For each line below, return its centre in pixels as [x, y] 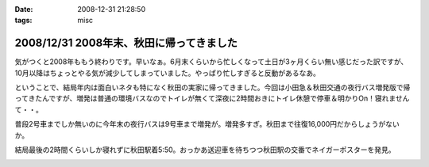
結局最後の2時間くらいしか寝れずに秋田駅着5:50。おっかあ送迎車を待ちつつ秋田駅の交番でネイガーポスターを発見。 [205, 150]
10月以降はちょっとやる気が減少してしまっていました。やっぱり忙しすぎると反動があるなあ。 [168, 73]
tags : [23, 21]
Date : [24, 9]
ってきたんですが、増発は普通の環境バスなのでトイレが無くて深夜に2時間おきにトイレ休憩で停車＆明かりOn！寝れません [212, 98]
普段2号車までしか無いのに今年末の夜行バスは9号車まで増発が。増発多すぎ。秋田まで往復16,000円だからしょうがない [207, 124]
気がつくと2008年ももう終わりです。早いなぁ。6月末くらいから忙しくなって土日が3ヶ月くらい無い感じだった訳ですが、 [211, 62]
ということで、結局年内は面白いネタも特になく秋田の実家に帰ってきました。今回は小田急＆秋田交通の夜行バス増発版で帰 [213, 88]
